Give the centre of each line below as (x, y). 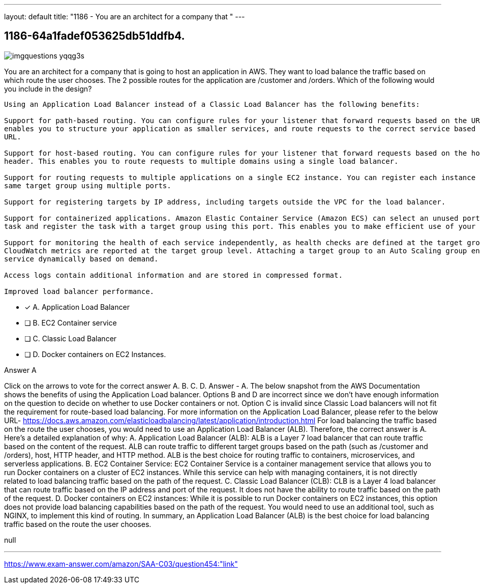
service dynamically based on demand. (81, 259)
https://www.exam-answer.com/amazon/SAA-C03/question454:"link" (121, 564)
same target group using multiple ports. (88, 185)
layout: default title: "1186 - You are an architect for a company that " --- (125, 17)
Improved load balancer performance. (79, 291)
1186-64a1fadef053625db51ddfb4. (95, 36)
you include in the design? (48, 89)
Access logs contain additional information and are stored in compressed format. (173, 275)
